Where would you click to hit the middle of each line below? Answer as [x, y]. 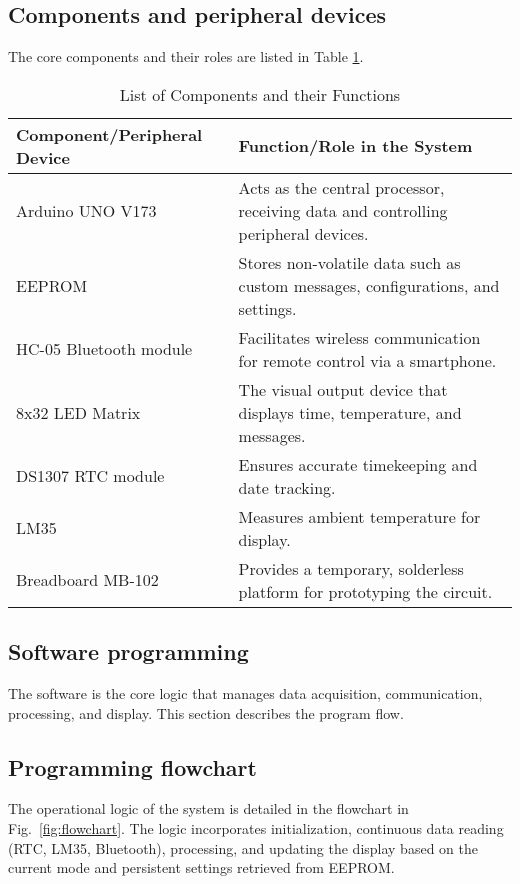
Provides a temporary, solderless [351, 568]
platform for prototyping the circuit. [365, 591]
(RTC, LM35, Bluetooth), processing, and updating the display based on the [243, 847]
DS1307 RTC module [90, 476]
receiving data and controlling [343, 210]
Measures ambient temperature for [359, 516]
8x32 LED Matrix [78, 412]
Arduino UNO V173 [86, 210]
